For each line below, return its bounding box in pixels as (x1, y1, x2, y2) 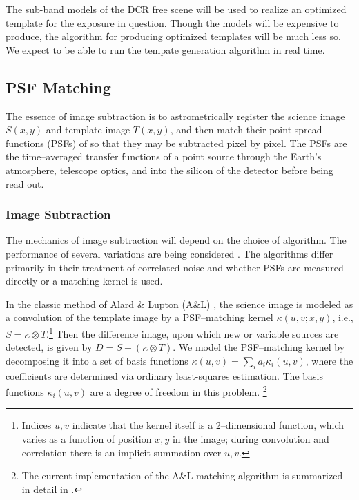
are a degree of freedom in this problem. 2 (90, 383, 267, 398)
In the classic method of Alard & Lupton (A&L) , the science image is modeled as (6, 296, 353, 311)
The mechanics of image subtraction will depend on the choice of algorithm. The (6, 233, 347, 247)
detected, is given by (6, 340, 93, 354)
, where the (305, 353, 353, 367)
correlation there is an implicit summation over (21, 445, 222, 459)
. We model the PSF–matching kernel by (173, 340, 345, 354)
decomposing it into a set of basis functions (6, 353, 188, 367)
